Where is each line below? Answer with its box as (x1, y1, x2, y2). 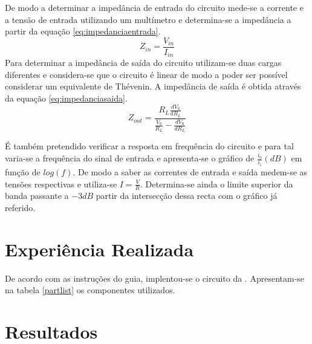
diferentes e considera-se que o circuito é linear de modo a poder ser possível (5, 68, 288, 80)
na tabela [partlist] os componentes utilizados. (5, 284, 175, 296)
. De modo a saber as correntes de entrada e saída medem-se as (73, 166, 308, 178)
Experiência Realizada (5, 236, 194, 261)
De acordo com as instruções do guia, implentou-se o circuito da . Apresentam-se (5, 271, 305, 284)
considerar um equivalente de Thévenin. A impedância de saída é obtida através (5, 80, 301, 92)
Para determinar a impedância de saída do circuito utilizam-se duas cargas (5, 56, 282, 69)
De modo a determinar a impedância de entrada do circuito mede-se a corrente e (5, 1, 304, 13)
